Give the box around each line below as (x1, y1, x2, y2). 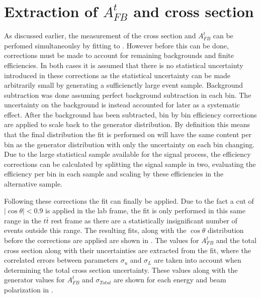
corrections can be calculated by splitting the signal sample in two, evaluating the (4, 158, 256, 169)
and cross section (133, 1, 254, 22)
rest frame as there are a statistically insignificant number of (51, 215, 237, 225)
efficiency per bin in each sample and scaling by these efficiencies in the (4, 168, 224, 179)
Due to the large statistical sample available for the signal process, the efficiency (4, 149, 251, 159)
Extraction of (4, 1, 98, 22)
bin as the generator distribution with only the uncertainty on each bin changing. (4, 139, 255, 149)
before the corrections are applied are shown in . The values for (4, 235, 199, 245)
